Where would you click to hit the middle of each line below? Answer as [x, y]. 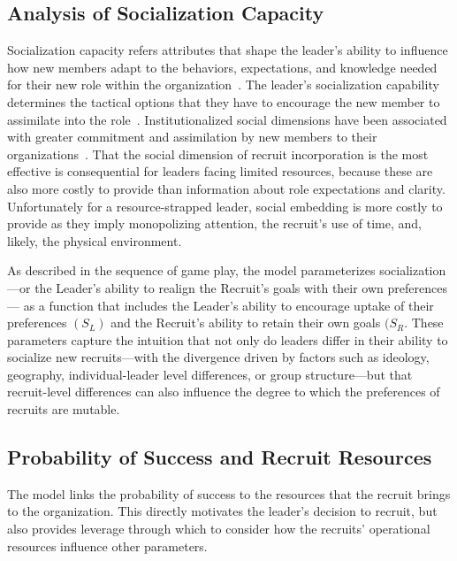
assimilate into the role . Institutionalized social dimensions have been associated [227, 119]
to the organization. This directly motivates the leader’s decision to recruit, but [222, 511]
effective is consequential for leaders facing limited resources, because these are [220, 171]
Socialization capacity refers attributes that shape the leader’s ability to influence [228, 50]
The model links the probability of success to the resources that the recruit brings [229, 493]
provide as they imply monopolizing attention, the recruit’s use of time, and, [214, 223]
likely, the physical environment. [95, 240]
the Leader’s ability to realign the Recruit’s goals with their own [209, 287]
